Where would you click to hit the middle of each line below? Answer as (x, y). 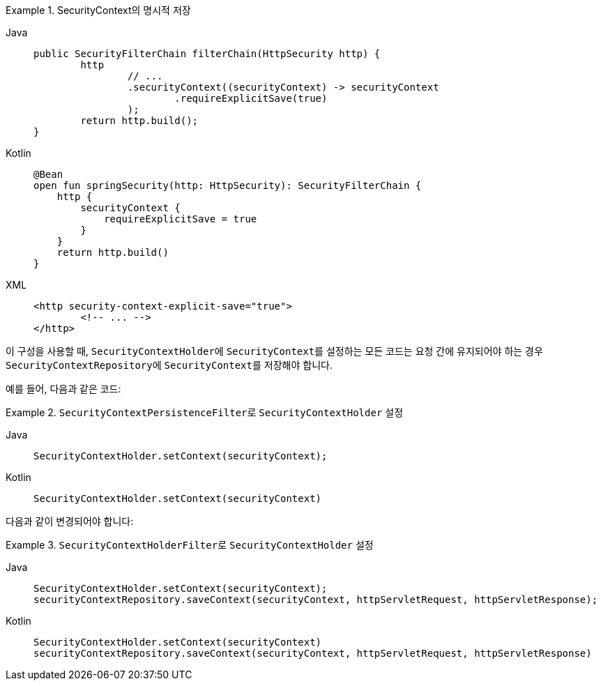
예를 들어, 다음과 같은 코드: (63, 389)
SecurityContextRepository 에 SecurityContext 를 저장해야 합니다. (169, 365)
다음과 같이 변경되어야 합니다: (70, 521)
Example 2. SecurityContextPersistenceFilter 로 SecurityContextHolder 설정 (205, 412)
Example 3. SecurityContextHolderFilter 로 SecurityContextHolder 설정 (190, 545)
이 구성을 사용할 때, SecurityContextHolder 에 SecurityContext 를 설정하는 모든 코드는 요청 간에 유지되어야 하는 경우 (274, 351)
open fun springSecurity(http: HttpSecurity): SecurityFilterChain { (228, 185)
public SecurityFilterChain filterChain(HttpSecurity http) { (207, 54)
